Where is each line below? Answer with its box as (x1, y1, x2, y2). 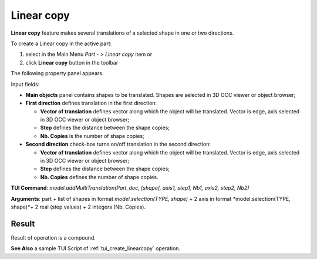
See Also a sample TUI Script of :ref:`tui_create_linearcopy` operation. (11, 245, 181, 252)
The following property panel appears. (11, 70, 104, 77)
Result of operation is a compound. (11, 234, 96, 241)
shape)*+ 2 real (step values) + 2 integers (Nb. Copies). (11, 203, 146, 210)
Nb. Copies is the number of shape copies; (40, 132, 145, 139)
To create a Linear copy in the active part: (11, 40, 112, 47)
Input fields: (11, 80, 40, 88)
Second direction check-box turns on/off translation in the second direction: (25, 141, 211, 148)
